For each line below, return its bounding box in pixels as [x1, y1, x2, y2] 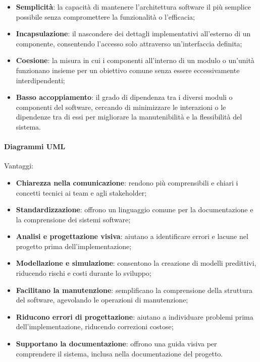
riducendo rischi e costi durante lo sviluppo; [16, 268, 151, 278]
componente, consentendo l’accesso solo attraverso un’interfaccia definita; [16, 38, 242, 48]
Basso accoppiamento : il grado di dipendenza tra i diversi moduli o [16, 92, 233, 102]
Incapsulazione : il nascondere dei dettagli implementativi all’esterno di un [16, 28, 251, 39]
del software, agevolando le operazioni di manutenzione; [16, 294, 188, 305]
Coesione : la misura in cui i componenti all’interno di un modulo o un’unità [16, 55, 254, 66]
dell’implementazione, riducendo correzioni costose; [16, 321, 174, 332]
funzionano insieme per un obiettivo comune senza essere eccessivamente [16, 65, 240, 75]
